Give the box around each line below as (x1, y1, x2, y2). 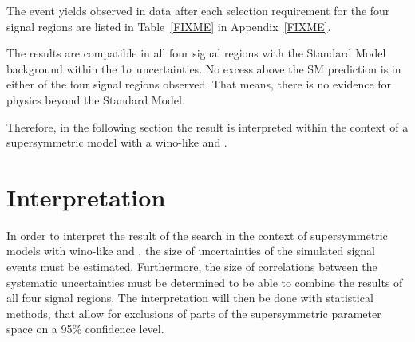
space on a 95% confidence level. (6, 320, 164, 337)
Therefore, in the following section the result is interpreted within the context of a (6, 118, 409, 135)
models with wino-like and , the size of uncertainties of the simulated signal (6, 242, 376, 259)
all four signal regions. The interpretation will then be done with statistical (6, 289, 373, 306)
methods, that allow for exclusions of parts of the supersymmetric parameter (6, 305, 381, 321)
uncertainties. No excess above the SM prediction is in (136, 60, 401, 77)
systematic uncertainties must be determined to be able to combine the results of (6, 273, 403, 290)
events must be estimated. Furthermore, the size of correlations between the (6, 258, 377, 275)
